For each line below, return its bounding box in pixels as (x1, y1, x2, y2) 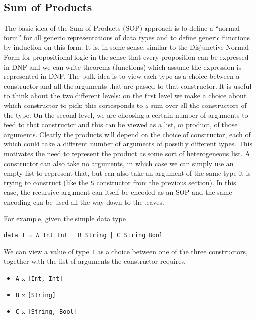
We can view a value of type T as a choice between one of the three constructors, (4, 246, 248, 256)
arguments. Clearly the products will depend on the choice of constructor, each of (4, 129, 251, 139)
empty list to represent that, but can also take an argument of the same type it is (4, 168, 251, 178)
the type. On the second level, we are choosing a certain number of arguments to (4, 109, 248, 120)
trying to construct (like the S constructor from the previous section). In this (4, 177, 236, 187)
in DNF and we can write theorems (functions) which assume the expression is (4, 61, 242, 71)
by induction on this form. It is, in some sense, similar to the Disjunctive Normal (4, 42, 249, 52)
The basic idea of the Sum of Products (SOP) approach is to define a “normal (4, 23, 240, 33)
